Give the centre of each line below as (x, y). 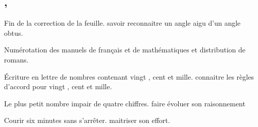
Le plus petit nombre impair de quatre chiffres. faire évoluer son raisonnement (125, 103)
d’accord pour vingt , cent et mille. (58, 86)
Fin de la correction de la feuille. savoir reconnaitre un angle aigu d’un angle (122, 23)
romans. (16, 59)
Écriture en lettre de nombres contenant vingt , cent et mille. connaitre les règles (129, 76)
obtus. (14, 33)
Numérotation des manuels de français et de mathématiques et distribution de (125, 50)
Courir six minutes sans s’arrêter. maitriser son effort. (87, 120)
